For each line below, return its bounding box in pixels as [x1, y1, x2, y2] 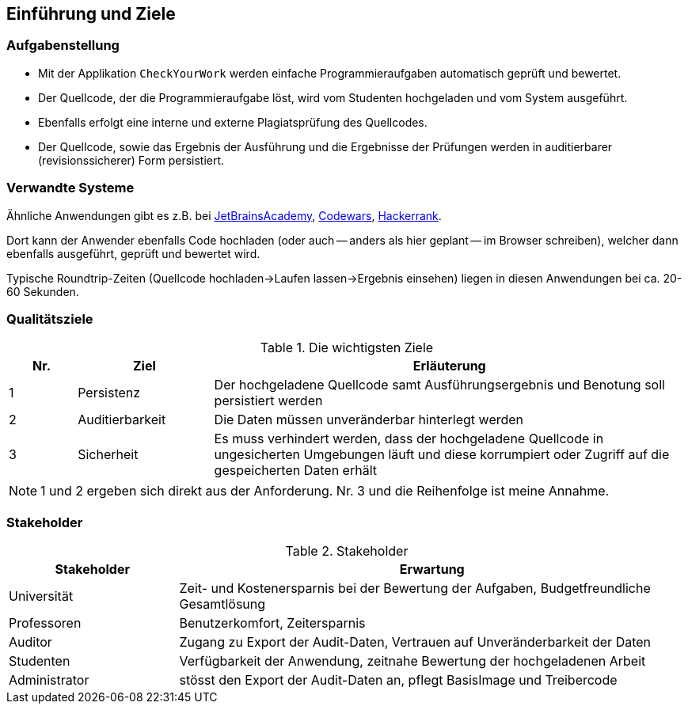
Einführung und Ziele [6, 4, 176, 24]
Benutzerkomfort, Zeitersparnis [179, 615, 366, 632]
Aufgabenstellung [6, 37, 120, 54]
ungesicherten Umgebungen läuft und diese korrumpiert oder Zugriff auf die [214, 446, 670, 463]
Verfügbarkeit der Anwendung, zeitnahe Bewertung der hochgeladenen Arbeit [179, 653, 646, 670]
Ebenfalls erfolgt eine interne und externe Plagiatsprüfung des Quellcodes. [38, 115, 428, 129]
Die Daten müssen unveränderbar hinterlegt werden [214, 412, 524, 428]
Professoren [9, 615, 82, 632]
